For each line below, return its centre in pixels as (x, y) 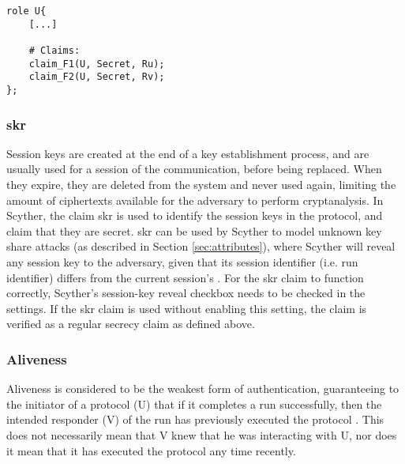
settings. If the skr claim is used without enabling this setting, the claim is (187, 308)
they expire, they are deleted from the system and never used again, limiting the (201, 184)
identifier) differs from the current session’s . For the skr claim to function (185, 277)
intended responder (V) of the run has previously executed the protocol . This (195, 419)
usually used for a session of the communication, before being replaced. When (194, 169)
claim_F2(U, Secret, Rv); (97, 77)
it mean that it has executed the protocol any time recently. (151, 450)
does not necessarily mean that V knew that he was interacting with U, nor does (202, 434)
